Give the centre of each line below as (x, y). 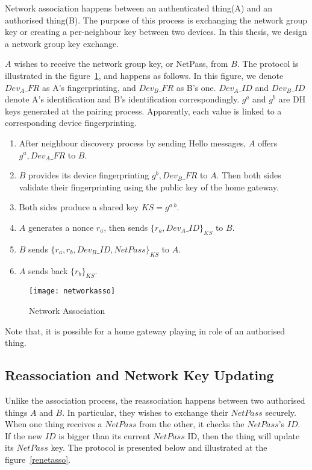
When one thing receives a (54, 424)
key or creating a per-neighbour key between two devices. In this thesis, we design (156, 32)
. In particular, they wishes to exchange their (145, 412)
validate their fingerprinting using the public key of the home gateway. (149, 186)
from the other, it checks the (192, 424)
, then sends (126, 227)
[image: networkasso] (72, 291)
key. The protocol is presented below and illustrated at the (159, 447)
